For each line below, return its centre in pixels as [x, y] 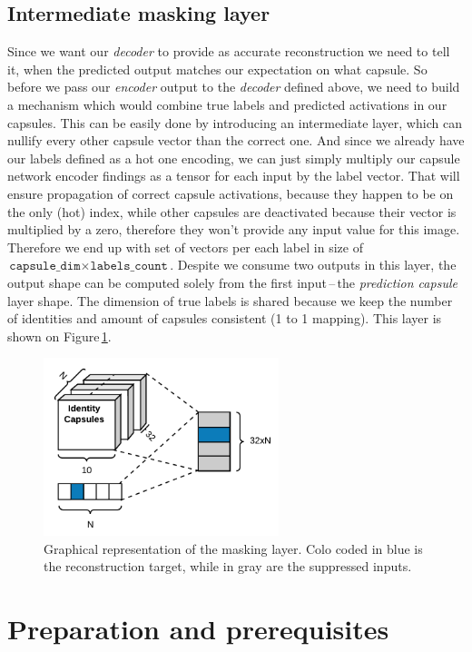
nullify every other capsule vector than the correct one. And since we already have [236, 140]
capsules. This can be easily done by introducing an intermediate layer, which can [235, 122]
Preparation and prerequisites [198, 629]
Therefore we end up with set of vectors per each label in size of [185, 247]
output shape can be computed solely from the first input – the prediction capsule [232, 282]
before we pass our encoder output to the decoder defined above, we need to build [234, 87]
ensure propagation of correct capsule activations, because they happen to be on [231, 193]
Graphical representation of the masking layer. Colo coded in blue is [233, 548]
